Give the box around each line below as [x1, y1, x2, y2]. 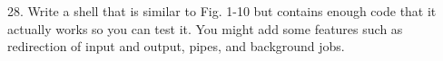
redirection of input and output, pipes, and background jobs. [7, 37, 345, 56]
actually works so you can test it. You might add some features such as [7, 19, 403, 38]
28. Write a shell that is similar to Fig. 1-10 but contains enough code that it [7, 2, 437, 20]
